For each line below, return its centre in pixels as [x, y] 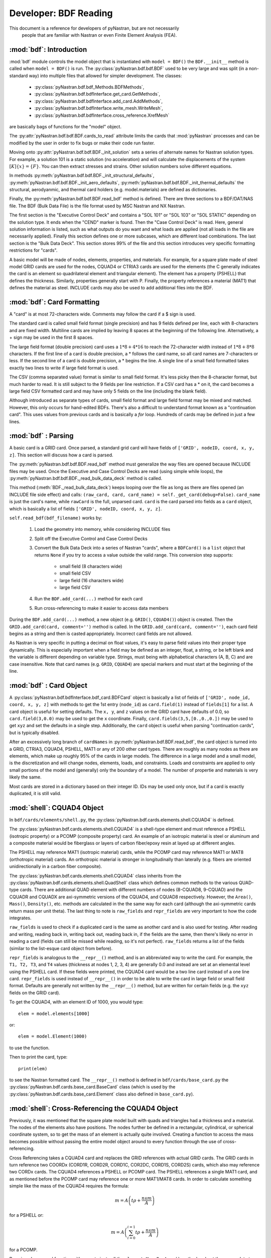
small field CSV [75, 573]
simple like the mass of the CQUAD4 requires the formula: [69, 1186]
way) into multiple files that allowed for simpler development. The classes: [105, 75]
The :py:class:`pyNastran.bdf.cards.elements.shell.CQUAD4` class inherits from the [95, 876]
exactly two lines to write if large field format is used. [64, 368]
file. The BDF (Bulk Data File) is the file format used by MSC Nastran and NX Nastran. [97, 206]
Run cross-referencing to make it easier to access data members [101, 608]
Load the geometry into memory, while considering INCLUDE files [102, 529]
